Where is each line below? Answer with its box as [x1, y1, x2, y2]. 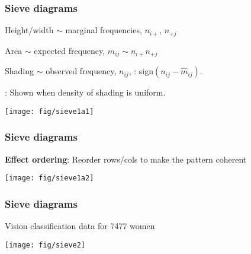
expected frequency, [34, 44, 105, 56]
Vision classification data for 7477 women [5, 220, 155, 232]
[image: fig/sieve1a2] [5, 174, 94, 183]
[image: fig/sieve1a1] [5, 107, 94, 116]
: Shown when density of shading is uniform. [5, 86, 166, 99]
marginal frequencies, [65, 24, 142, 36]
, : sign [128, 65, 153, 77]
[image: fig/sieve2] [5, 240, 86, 249]
